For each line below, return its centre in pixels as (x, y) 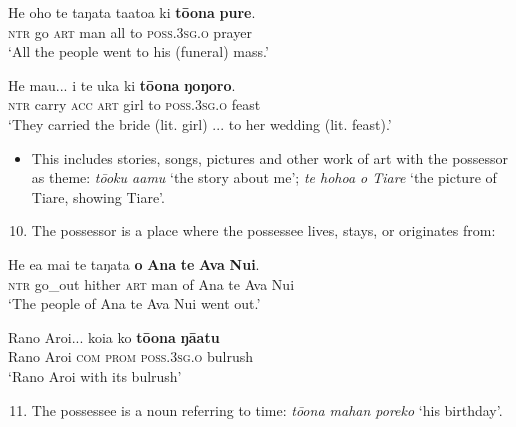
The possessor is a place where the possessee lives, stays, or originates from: (263, 230)
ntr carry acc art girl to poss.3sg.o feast (134, 104)
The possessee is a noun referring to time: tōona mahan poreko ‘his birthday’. (267, 409)
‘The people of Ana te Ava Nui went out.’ (134, 303)
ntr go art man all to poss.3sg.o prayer (130, 31)
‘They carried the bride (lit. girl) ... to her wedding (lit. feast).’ (200, 123)
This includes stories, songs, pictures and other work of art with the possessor (270, 157)
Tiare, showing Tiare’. (98, 196)
